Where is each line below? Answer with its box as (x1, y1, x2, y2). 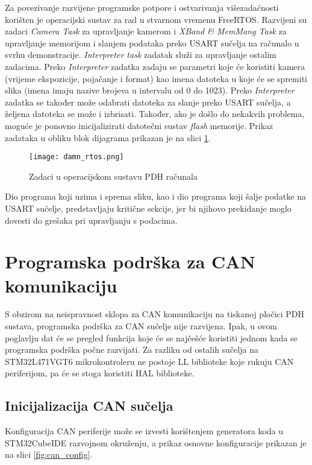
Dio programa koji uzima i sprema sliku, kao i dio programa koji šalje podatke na (5, 190, 306, 203)
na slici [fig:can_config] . (5, 448, 93, 461)
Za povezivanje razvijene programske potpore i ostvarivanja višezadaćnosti (5, 1, 279, 13)
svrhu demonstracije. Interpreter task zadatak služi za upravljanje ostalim (5, 48, 276, 61)
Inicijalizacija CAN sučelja (5, 396, 173, 415)
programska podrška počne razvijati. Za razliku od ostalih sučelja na (5, 343, 258, 356)
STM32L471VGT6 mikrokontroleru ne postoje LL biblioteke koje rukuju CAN (5, 355, 294, 367)
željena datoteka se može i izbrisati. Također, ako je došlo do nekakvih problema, (5, 107, 305, 120)
